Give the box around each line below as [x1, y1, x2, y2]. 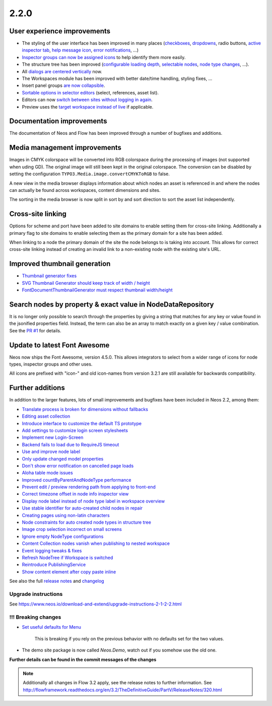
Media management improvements [9, 143, 122, 152]
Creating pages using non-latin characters [22, 512, 110, 518]
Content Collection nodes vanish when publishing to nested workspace [22, 540, 170, 546]
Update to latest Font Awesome [9, 341, 110, 349]
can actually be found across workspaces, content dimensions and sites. [9, 187, 161, 193]
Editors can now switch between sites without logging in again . [22, 96, 153, 103]
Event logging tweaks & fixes [22, 547, 82, 553]
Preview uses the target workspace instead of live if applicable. [22, 104, 154, 110]
